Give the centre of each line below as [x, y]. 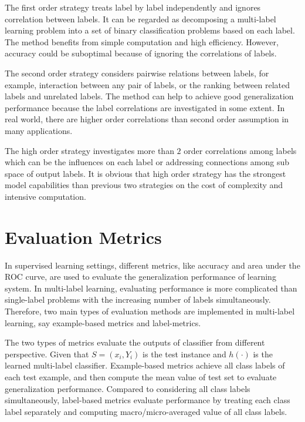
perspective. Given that [47, 354]
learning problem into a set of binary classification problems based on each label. [150, 30]
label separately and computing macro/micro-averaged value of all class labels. [146, 411]
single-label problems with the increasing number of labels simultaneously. [138, 299]
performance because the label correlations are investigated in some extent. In [145, 107]
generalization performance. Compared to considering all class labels [128, 388]
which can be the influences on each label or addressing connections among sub [147, 162]
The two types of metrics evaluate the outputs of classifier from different [135, 342]
